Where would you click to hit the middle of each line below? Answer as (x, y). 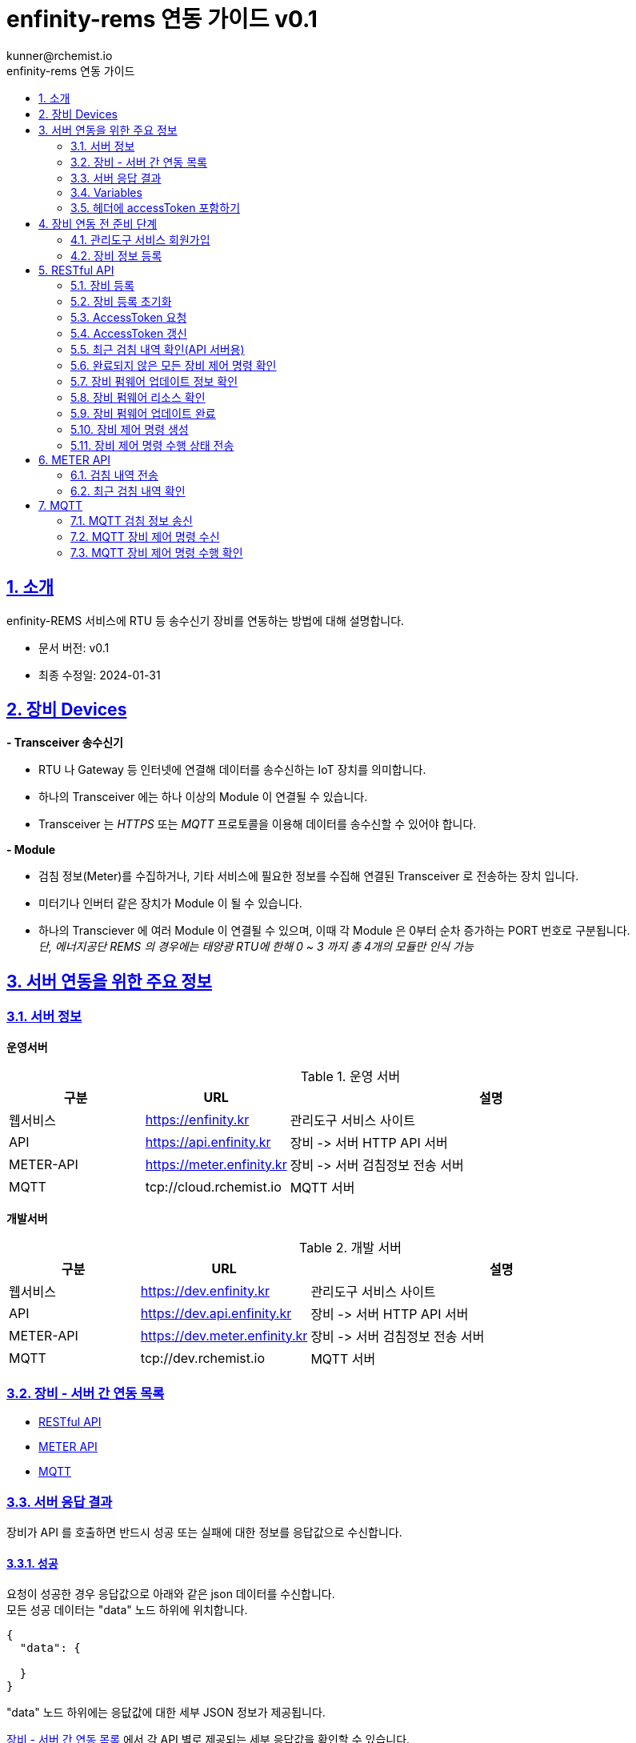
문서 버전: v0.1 (74, 647)
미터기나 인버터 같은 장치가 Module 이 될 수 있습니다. (170, 904)
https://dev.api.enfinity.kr (216, 1313)
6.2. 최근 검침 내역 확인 (128, 491)
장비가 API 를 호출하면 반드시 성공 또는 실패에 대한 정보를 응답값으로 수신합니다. (204, 1533)
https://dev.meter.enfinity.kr (224, 1335)
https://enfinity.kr (197, 1119)
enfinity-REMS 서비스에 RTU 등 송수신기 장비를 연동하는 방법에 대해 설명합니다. (206, 620)
